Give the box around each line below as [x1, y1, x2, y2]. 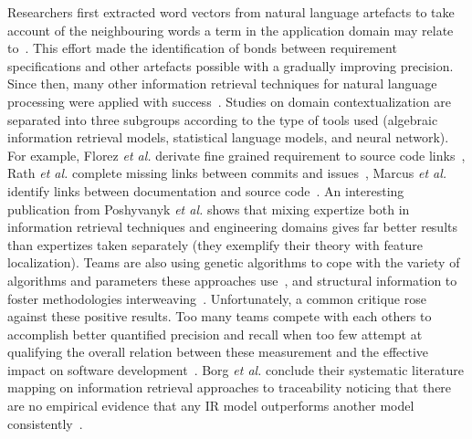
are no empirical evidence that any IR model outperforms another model [7, 396, 414, 415]
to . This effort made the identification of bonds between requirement [7, 38, 397, 57]
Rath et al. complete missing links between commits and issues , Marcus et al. [7, 163, 447, 183]
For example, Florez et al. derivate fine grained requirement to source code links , [7, 145, 466, 164]
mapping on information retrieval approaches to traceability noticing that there [7, 378, 452, 397]
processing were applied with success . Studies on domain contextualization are [7, 91, 451, 110]
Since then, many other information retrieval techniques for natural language [7, 74, 437, 93]
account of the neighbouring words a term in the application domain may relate [7, 20, 454, 39]
